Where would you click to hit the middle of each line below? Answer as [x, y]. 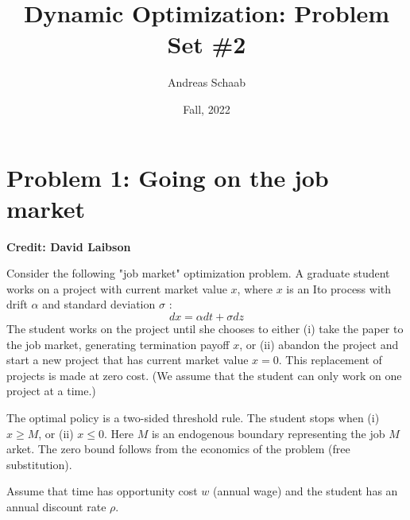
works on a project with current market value [117, 288]
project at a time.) [51, 391]
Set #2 [207, 44]
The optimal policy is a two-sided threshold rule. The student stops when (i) [193, 417]
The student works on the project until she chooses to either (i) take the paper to [205, 328]
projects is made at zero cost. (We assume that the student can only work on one [204, 375]
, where [255, 288]
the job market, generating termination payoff [118, 344]
